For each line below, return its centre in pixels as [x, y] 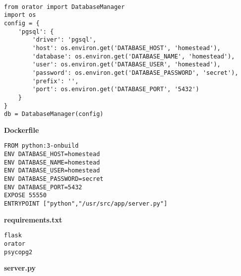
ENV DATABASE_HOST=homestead [52, 154]
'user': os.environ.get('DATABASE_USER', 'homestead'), [126, 65]
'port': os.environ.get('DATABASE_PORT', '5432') [116, 89]
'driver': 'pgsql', [64, 40]
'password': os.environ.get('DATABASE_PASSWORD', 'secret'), [135, 73]
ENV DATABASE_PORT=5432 [43, 187]
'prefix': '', [56, 81]
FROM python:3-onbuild [41, 146]
